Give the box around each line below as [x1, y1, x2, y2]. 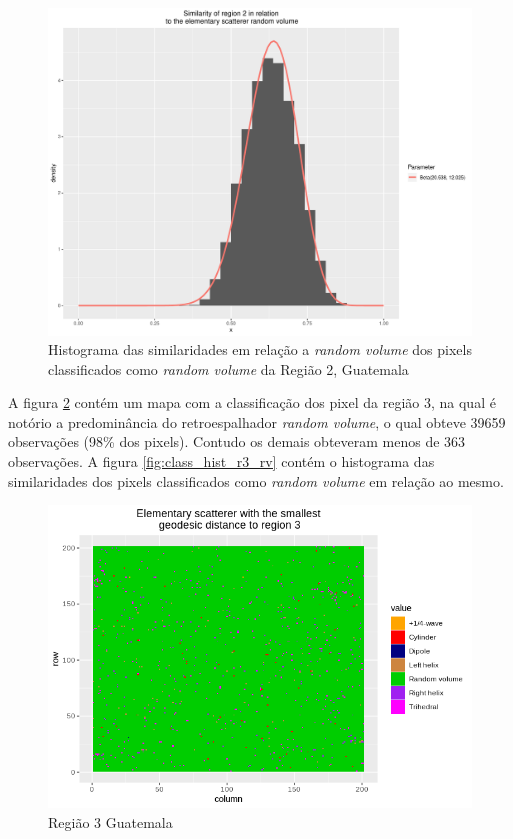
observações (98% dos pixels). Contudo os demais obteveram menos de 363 [8, 431, 466, 452]
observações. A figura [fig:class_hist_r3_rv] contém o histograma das [8, 451, 435, 472]
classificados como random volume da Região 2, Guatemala [48, 358, 409, 379]
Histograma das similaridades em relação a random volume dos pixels [48, 339, 472, 360]
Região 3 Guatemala [48, 811, 173, 832]
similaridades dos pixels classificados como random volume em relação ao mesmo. [8, 470, 504, 491]
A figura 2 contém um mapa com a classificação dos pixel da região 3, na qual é [8, 392, 496, 413]
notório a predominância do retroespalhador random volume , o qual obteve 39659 [8, 411, 506, 432]
